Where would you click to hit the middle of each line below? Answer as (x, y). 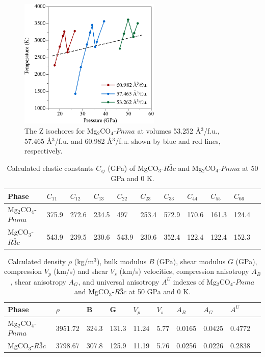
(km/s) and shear (81, 271)
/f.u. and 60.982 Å (84, 141)
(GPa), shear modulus (191, 261)
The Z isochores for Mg (61, 131)
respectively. (44, 151)
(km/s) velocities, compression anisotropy (184, 271)
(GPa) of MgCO (133, 168)
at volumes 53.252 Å (169, 131)
